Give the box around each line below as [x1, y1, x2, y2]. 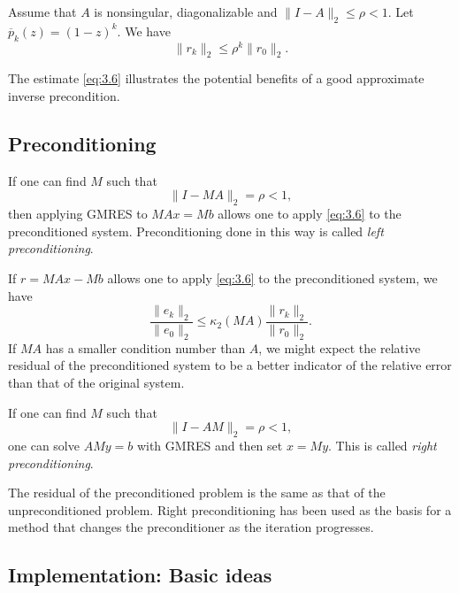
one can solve [8, 436, 80, 455]
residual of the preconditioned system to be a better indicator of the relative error [8, 356, 452, 374]
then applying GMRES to [8, 204, 148, 223]
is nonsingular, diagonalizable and [94, 3, 278, 20]
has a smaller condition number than [45, 338, 246, 357]
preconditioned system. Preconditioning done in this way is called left [8, 221, 384, 240]
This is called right [335, 436, 437, 455]
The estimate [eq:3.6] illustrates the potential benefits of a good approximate [8, 69, 425, 88]
